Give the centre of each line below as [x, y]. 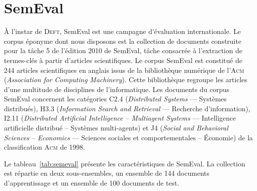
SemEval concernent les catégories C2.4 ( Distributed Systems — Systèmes [115, 99]
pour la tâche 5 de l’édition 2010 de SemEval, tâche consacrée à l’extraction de [123, 50]
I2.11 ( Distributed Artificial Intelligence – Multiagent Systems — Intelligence [120, 118]
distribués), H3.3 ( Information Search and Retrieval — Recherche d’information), [127, 108]
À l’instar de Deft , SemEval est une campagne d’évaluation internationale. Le [123, 31]
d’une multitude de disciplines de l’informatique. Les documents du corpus [117, 89]
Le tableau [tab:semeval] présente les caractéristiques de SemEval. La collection [125, 163]
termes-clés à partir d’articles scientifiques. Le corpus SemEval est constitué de [123, 60]
